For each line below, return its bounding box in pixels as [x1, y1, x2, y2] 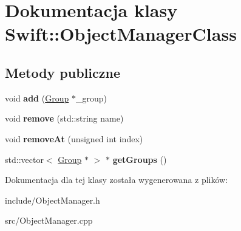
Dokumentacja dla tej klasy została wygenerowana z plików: [5, 173, 228, 186]
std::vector [5, 153, 44, 165]
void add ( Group [5, 91, 69, 104]
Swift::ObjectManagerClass [5, 21, 237, 46]
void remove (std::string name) [5, 112, 124, 125]
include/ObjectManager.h [5, 193, 100, 206]
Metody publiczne [5, 63, 120, 81]
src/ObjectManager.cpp [5, 214, 93, 227]
